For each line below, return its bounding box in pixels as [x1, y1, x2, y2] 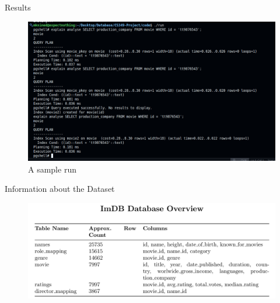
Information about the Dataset [5, 183, 115, 195]
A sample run [28, 163, 76, 175]
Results [5, 1, 31, 13]
